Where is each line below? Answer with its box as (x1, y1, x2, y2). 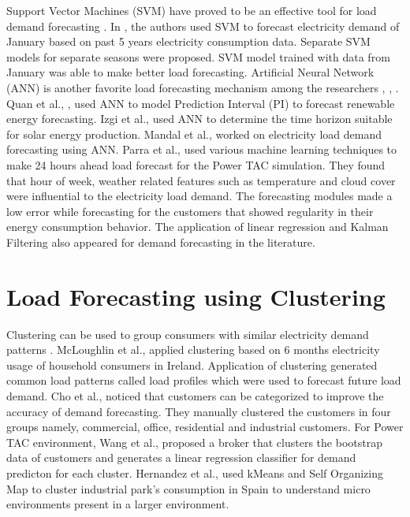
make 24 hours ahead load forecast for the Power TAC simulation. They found (6, 156, 386, 173)
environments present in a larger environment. (6, 496, 229, 512)
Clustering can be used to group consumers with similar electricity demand (6, 325, 369, 342)
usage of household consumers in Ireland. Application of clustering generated (6, 356, 378, 373)
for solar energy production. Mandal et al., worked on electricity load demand (6, 125, 382, 142)
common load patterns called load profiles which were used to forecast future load (6, 372, 401, 389)
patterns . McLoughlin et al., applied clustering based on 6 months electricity (6, 341, 380, 358)
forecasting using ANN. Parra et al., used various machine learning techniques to (6, 141, 397, 158)
